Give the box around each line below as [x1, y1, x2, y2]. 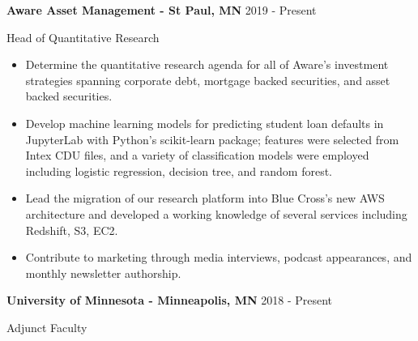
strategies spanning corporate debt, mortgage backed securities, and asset [25, 71, 390, 88]
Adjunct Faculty [6, 318, 87, 335]
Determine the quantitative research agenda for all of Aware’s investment [25, 56, 389, 73]
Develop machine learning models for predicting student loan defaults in [25, 114, 384, 131]
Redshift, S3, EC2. [25, 221, 118, 238]
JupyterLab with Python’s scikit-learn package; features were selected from [25, 130, 399, 147]
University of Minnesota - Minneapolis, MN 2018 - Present [6, 292, 333, 309]
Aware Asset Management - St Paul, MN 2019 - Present [6, 2, 317, 18]
